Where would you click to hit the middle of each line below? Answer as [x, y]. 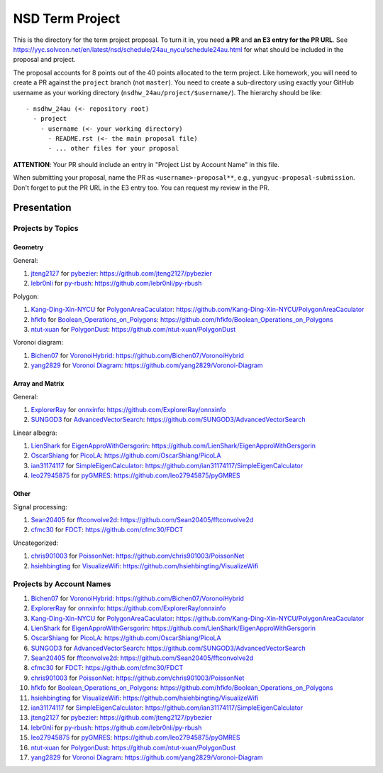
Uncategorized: [36, 543]
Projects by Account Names [62, 584]
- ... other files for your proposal [113, 148]
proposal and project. [44, 60]
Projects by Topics [46, 229]
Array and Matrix [39, 384]
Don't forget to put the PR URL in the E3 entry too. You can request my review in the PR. [141, 188]
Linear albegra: [35, 433]
